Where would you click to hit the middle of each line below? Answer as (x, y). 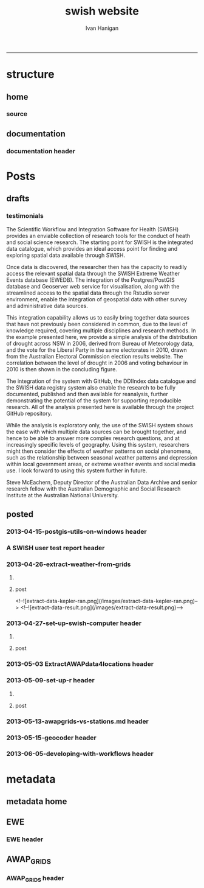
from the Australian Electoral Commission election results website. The (95, 356)
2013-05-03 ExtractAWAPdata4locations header (80, 664)
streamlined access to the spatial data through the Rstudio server (88, 293)
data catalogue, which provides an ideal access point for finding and (92, 248)
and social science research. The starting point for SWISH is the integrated (100, 242)
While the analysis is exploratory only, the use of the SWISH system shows (100, 425)
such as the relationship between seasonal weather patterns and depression (102, 457)
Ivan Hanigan (102, 28)
